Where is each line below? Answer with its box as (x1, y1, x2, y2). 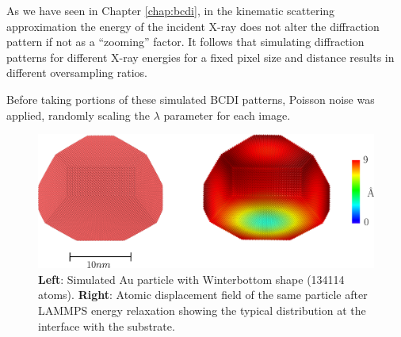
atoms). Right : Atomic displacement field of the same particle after (38, 286, 368, 303)
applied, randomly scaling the (6, 106, 150, 123)
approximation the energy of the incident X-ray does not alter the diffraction (6, 17, 380, 34)
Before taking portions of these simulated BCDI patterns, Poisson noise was (6, 90, 375, 107)
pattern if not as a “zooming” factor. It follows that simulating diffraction (6, 33, 365, 50)
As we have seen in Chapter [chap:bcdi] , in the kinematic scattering (6, 2, 335, 18)
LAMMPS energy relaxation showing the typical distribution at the (38, 302, 366, 319)
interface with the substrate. (38, 317, 175, 334)
